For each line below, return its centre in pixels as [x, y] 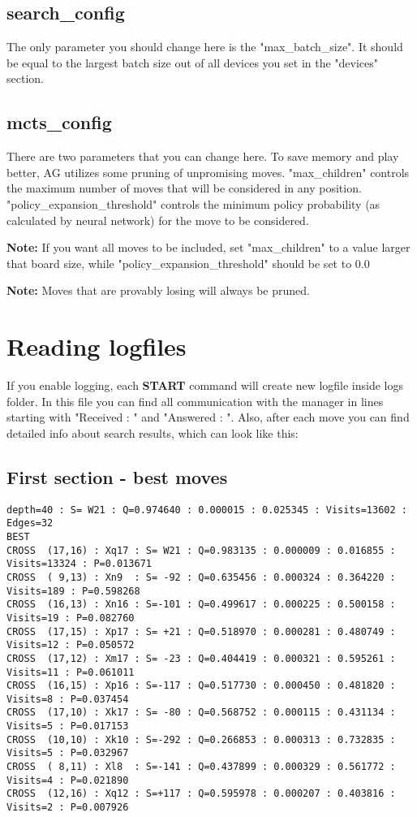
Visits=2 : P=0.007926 [68, 808]
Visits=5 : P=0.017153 [68, 726]
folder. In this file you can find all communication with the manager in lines [195, 401]
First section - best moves [117, 476]
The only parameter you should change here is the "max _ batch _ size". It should [205, 47]
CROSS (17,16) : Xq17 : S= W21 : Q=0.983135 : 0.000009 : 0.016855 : [201, 550]
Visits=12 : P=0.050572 [71, 645]
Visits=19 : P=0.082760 [71, 618]
